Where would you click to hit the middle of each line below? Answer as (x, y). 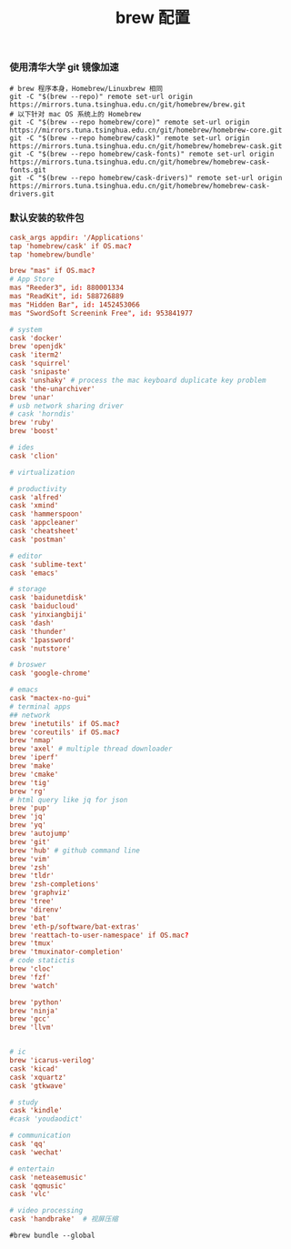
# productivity (38, 489)
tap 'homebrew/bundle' (52, 255)
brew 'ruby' (32, 423)
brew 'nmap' (32, 740)
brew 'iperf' (34, 758)
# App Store (32, 279)
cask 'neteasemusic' (49, 1177)
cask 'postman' (38, 539)
